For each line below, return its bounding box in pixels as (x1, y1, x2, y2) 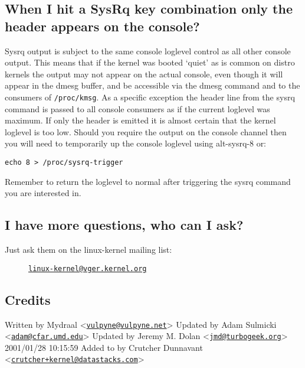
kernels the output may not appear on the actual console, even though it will (5, 67, 283, 80)
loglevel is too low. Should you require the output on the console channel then (5, 125, 287, 138)
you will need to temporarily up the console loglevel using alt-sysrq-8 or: (5, 137, 267, 149)
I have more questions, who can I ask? (5, 216, 244, 234)
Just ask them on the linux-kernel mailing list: (5, 243, 172, 256)
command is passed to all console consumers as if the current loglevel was (5, 102, 270, 115)
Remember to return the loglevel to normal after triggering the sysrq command (5, 175, 291, 187)
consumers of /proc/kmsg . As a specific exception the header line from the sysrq (5, 90, 295, 103)
